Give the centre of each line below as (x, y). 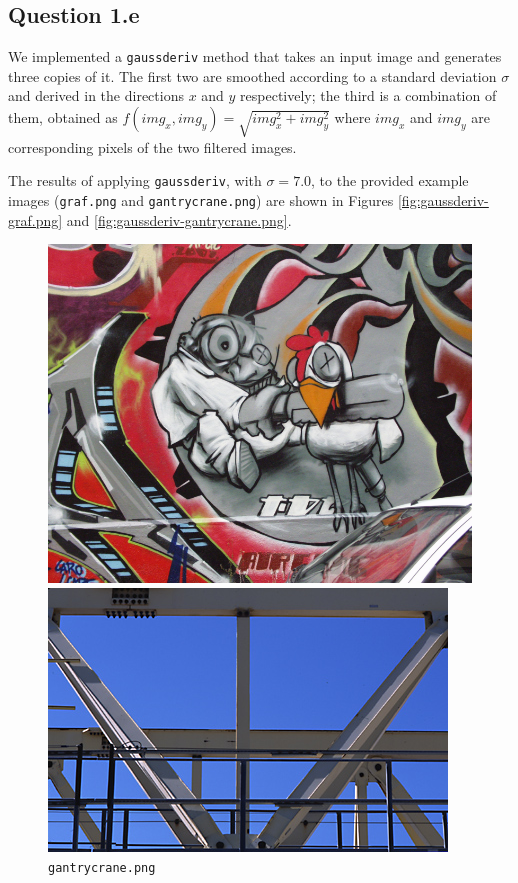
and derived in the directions (96, 95)
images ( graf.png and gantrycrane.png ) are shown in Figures (201, 200)
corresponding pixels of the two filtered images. (152, 146)
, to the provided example (390, 180)
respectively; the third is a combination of (368, 95)
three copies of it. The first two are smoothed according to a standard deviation (252, 75)
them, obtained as (63, 117)
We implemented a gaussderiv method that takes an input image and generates (255, 56)
